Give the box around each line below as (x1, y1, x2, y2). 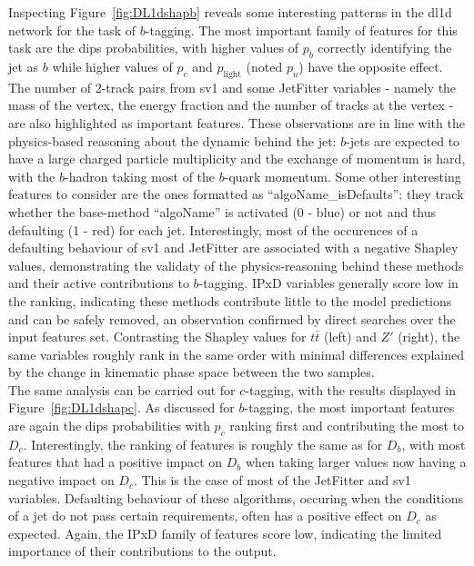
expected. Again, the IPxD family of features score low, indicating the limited (8, 523, 442, 542)
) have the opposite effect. (298, 56, 443, 75)
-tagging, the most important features (244, 398, 455, 417)
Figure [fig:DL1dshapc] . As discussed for (8, 398, 235, 417)
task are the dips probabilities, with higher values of (8, 38, 298, 57)
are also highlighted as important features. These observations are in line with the (8, 113, 465, 132)
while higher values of (52, 56, 173, 75)
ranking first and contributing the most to (229, 416, 465, 435)
